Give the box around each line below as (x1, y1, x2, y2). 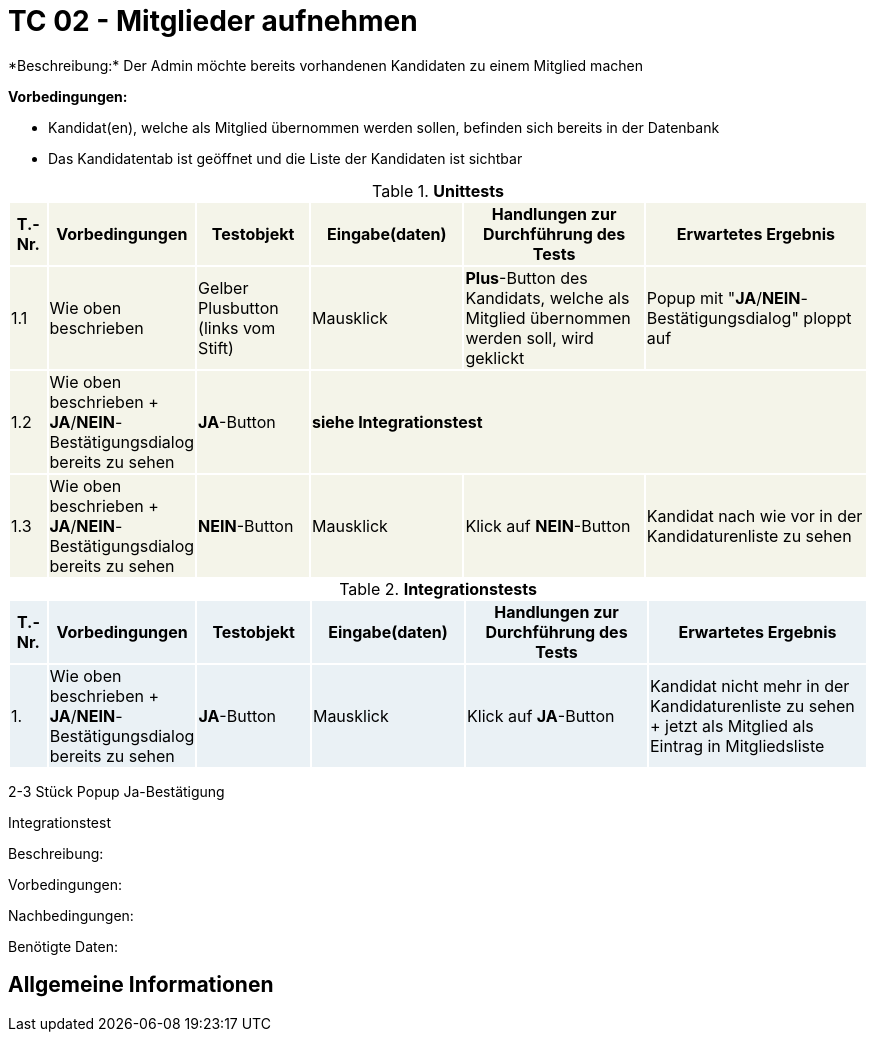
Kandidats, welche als (465, 287, 630, 308)
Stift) (198, 337, 234, 358)
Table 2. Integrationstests (339, 578, 537, 599)
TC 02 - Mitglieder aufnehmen (8, 4, 418, 38)
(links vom (198, 317, 276, 338)
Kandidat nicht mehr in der (649, 675, 850, 696)
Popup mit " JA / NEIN (646, 287, 801, 308)
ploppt (803, 307, 852, 328)
